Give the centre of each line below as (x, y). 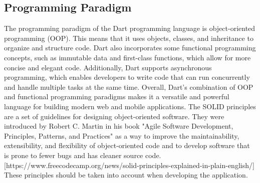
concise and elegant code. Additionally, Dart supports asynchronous (108, 67)
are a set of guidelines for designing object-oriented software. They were (114, 116)
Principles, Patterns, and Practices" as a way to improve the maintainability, (122, 135)
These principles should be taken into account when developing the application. (126, 175)
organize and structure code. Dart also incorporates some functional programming (130, 48)
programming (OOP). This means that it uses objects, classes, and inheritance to (129, 38)
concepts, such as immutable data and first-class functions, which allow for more (127, 57)
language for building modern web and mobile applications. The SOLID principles (130, 106)
